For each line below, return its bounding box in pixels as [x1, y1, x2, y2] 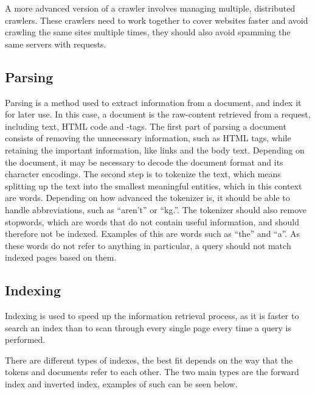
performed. [5, 333, 46, 346]
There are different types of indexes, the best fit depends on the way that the [5, 353, 293, 366]
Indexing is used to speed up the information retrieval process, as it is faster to [5, 309, 299, 322]
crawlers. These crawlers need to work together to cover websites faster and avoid [5, 13, 308, 26]
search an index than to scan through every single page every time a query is [5, 321, 292, 334]
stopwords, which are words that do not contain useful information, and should [5, 215, 299, 228]
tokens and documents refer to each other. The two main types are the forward [5, 365, 299, 378]
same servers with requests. [5, 37, 106, 50]
